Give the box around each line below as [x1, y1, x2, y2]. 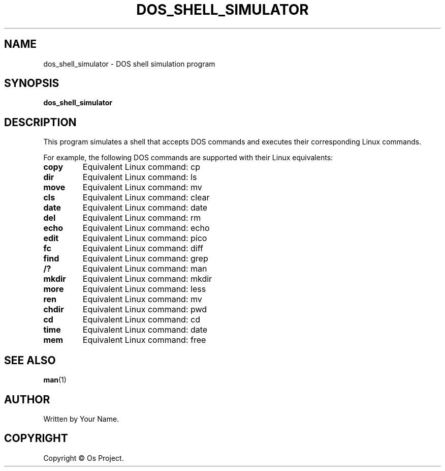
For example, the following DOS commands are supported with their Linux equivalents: [43, 153, 333, 162]
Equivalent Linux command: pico [82, 233, 207, 244]
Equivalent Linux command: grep [82, 253, 208, 264]
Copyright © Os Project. [43, 453, 124, 462]
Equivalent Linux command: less [82, 284, 206, 295]
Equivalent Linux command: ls [82, 172, 197, 183]
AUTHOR [4, 393, 50, 406]
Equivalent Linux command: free [82, 335, 206, 345]
